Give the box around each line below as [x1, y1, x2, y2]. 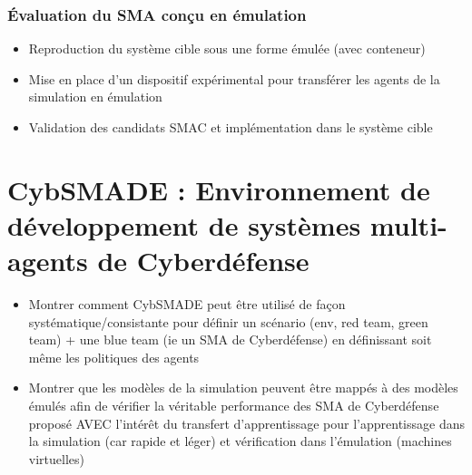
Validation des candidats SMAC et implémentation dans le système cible [28, 118, 433, 136]
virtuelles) [28, 449, 84, 468]
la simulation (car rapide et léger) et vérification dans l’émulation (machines [28, 431, 452, 451]
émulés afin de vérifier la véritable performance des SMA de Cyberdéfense [28, 396, 439, 415]
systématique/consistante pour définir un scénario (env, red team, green [28, 312, 428, 331]
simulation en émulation [28, 87, 162, 106]
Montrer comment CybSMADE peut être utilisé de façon [28, 295, 346, 314]
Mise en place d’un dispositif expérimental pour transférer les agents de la [28, 69, 440, 88]
